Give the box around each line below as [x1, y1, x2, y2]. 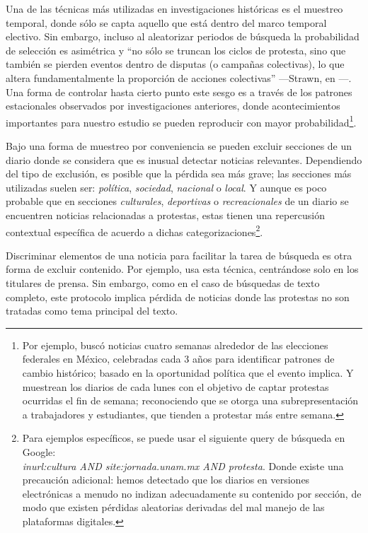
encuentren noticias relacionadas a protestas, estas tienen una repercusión [6, 207, 326, 222]
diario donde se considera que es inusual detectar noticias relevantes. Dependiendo [6, 152, 362, 167]
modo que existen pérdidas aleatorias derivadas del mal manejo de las [22, 500, 325, 515]
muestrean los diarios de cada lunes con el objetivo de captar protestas [22, 379, 329, 394]
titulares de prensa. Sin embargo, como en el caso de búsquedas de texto [6, 276, 320, 290]
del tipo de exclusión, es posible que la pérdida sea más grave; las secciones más [6, 166, 352, 181]
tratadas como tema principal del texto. [6, 303, 178, 318]
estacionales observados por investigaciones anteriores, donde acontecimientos [6, 98, 340, 113]
